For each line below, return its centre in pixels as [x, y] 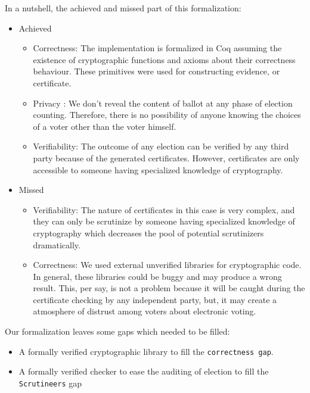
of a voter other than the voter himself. [105, 126]
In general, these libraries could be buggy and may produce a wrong [157, 276]
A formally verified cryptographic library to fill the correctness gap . [146, 351]
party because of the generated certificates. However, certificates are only [166, 157]
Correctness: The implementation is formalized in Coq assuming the [157, 48]
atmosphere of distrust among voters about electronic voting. [145, 311]
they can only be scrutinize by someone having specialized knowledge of [164, 221]
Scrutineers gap [50, 383]
